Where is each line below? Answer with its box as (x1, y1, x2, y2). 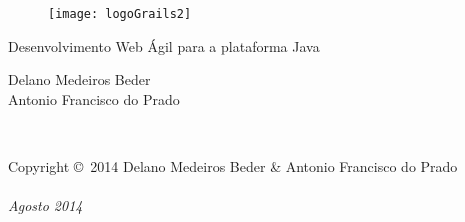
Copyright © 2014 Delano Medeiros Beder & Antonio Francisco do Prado (8, 156, 458, 177)
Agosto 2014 (8, 195, 83, 216)
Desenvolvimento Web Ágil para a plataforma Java (8, 35, 320, 56)
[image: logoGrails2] (48, 7, 192, 21)
